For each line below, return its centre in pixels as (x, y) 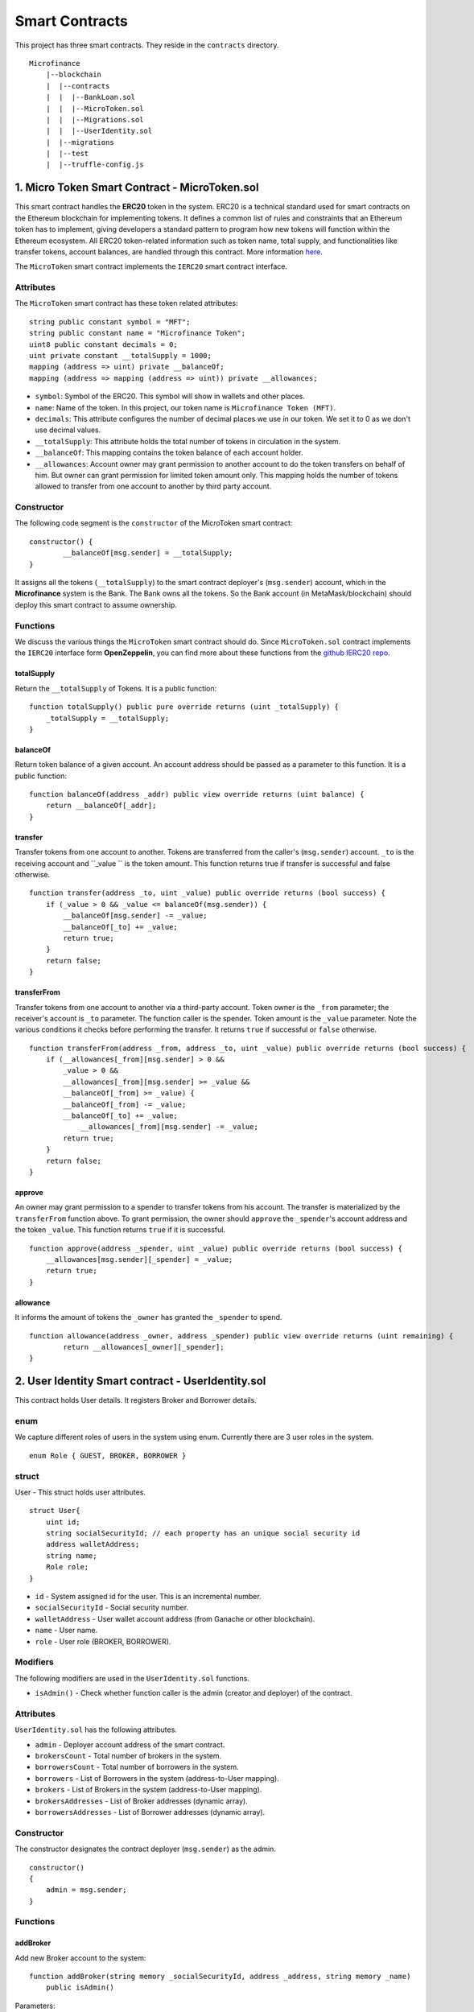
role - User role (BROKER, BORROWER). (103, 1641)
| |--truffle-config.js (95, 165)
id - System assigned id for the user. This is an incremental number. (148, 1596)
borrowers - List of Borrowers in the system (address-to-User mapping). (157, 1778)
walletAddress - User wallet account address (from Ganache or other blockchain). (175, 1618)
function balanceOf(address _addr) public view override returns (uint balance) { (197, 794)
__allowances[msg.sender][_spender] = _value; (139, 1259)
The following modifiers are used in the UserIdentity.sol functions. (132, 1678)
